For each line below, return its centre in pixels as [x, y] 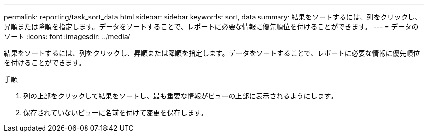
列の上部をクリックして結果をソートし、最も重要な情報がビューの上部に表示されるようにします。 [181, 96]
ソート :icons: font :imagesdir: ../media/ [67, 36]
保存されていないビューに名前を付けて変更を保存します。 [116, 112]
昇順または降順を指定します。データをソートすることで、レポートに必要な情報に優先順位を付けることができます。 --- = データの [211, 27]
